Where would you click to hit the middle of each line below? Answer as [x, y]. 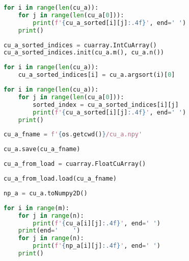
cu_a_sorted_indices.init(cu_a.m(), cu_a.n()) [84, 53]
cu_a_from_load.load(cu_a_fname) [60, 179]
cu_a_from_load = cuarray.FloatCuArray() [75, 164]
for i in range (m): [36, 208]
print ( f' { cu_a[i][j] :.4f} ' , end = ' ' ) [97, 223]
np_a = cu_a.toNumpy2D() [46, 193]
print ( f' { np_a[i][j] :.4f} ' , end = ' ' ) [97, 246]
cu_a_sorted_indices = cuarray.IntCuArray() [80, 45]
